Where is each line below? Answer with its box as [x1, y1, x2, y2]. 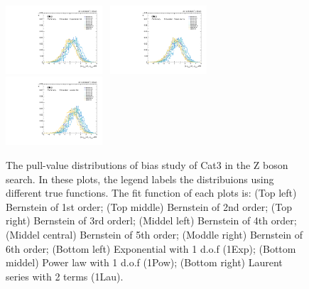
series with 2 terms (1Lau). [6, 268, 124, 283]
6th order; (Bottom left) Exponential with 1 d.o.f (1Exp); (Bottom [6, 241, 296, 256]
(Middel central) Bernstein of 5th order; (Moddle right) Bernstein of [6, 227, 303, 241]
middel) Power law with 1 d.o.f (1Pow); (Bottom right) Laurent [6, 255, 283, 270]
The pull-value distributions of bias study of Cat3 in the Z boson [6, 157, 288, 172]
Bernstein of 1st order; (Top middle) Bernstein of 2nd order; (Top [6, 199, 292, 214]
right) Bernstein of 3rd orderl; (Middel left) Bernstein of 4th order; [6, 213, 297, 228]
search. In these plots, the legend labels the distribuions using [6, 171, 274, 186]
